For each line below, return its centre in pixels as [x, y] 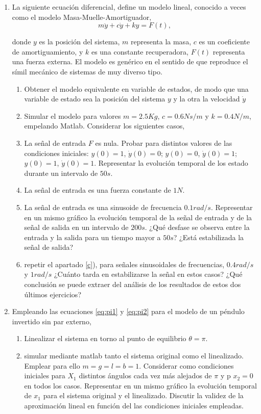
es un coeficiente [224, 42]
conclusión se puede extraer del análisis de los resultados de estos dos [133, 284]
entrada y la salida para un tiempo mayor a [92, 237]
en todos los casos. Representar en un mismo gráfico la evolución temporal [140, 385]
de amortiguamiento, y [48, 51]
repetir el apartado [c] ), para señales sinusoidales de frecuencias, [124, 264]
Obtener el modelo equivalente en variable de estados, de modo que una [136, 88]
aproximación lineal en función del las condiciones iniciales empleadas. [134, 405]
